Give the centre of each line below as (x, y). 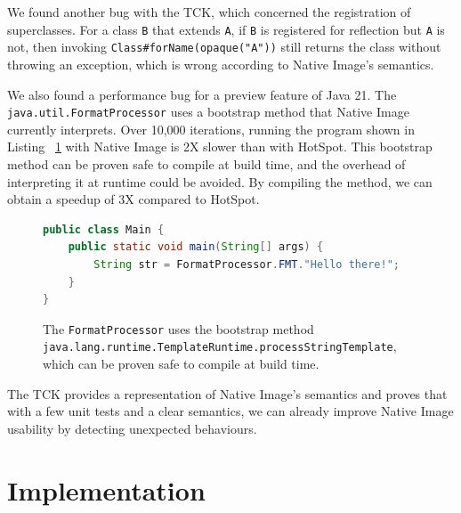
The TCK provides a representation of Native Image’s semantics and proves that (227, 393)
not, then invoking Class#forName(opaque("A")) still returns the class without (224, 47)
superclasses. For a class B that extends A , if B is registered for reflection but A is (226, 29)
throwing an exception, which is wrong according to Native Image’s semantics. (221, 64)
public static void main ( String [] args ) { (196, 247)
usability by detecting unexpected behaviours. (132, 428)
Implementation (106, 489)
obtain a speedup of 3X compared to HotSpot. (133, 199)
